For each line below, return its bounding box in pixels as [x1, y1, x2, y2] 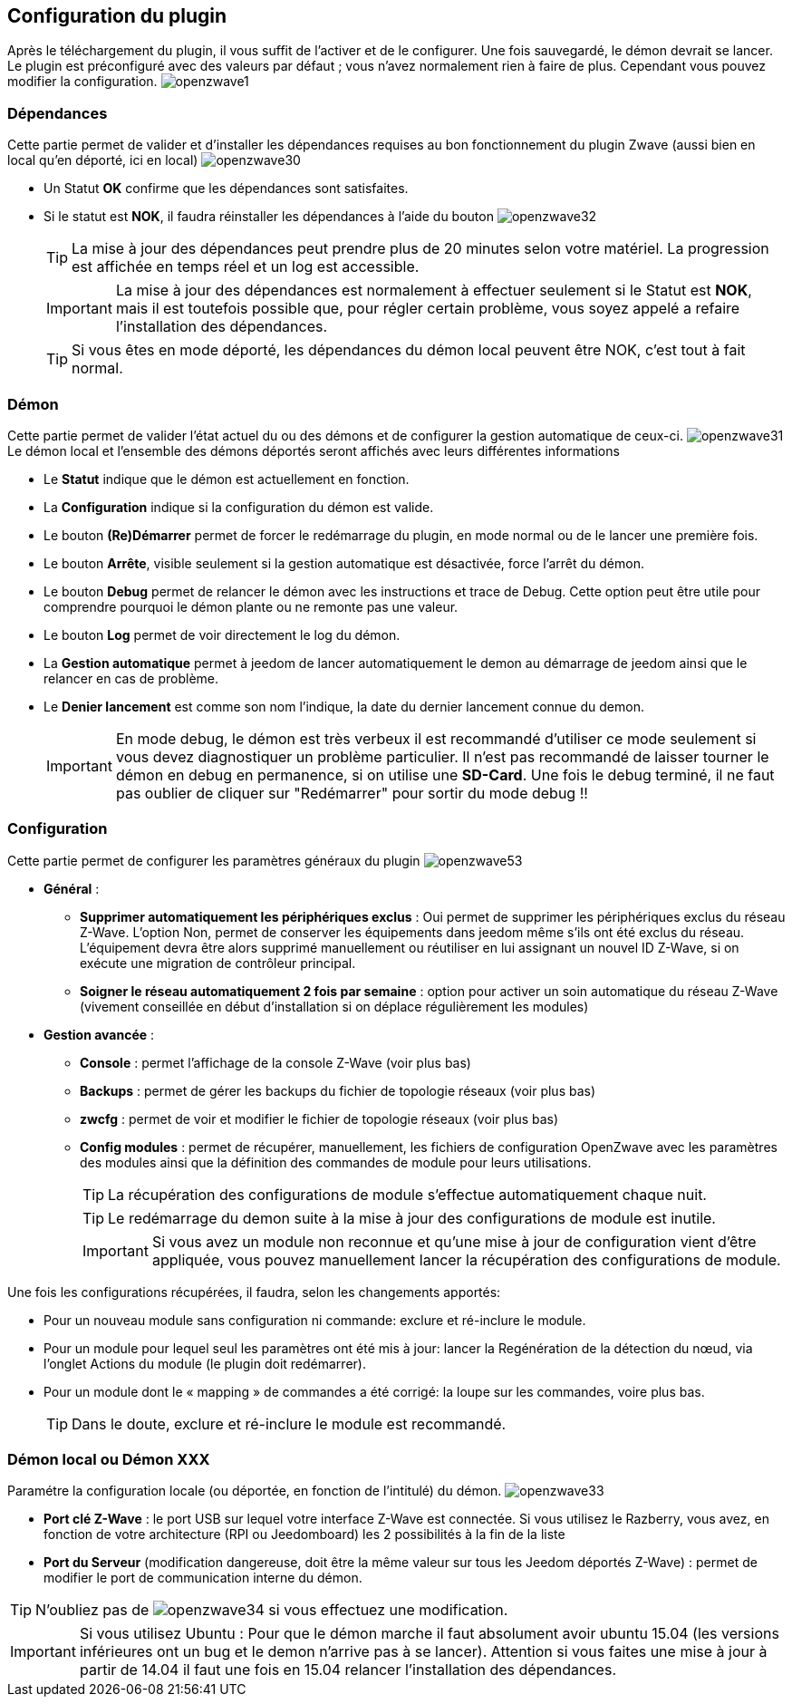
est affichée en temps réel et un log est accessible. [72, 257, 420, 276]
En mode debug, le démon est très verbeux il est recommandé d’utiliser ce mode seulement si [115, 729, 757, 748]
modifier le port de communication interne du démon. [43, 1570, 362, 1586]
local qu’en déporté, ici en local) [7, 152, 198, 169]
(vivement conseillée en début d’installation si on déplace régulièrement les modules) [80, 998, 589, 1014]
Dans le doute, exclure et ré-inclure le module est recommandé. [72, 1414, 507, 1433]
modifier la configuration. [7, 73, 158, 90]
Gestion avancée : [43, 1026, 155, 1042]
